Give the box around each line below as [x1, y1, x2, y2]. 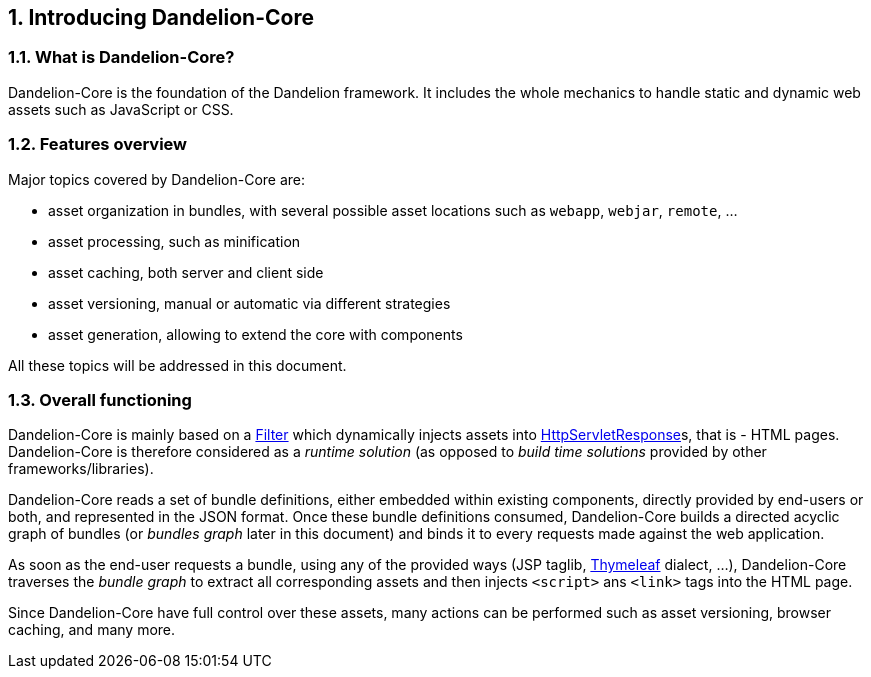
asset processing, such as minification [48, 232, 301, 250]
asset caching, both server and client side [48, 263, 324, 281]
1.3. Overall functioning [8, 389, 192, 410]
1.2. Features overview [8, 134, 187, 155]
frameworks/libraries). [8, 460, 154, 478]
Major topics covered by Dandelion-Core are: [8, 170, 306, 188]
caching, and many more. [8, 621, 176, 639]
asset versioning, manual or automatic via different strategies [48, 294, 451, 312]
